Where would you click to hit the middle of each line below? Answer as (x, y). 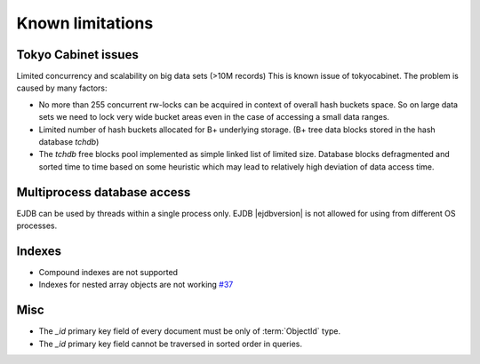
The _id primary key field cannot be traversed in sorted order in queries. (170, 344)
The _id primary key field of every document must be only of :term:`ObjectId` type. (190, 331)
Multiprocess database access (104, 192)
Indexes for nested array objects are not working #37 (136, 285)
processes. (37, 226)
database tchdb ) (69, 142)
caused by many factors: (62, 88)
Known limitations (85, 23)
